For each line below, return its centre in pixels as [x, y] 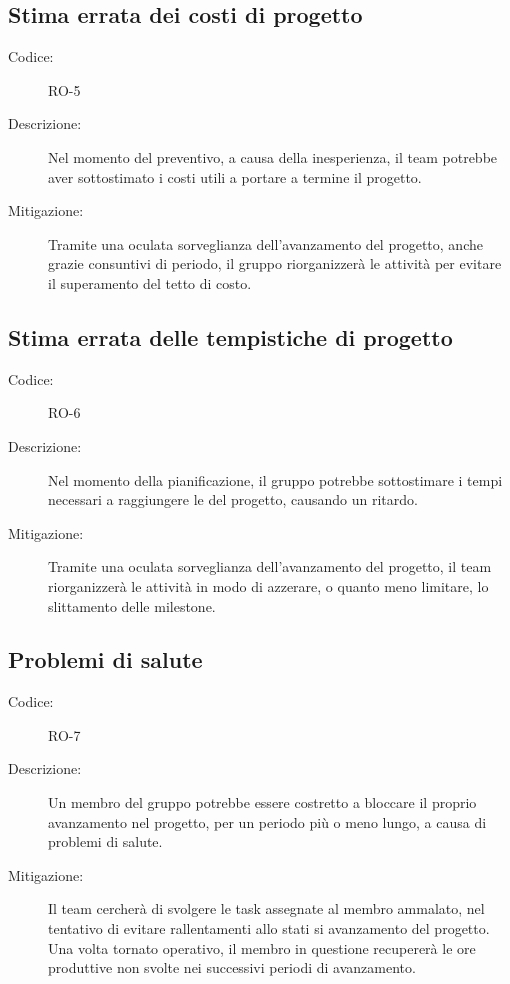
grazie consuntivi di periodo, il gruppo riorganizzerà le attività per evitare [275, 263]
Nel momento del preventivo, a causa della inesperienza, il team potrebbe [273, 156]
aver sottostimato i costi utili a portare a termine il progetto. [235, 176]
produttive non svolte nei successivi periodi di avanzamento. [232, 967]
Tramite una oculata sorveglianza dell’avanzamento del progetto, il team [270, 566]
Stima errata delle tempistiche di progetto [230, 336]
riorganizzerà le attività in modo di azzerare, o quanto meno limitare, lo [268, 585]
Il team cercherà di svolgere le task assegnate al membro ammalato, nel [266, 908]
